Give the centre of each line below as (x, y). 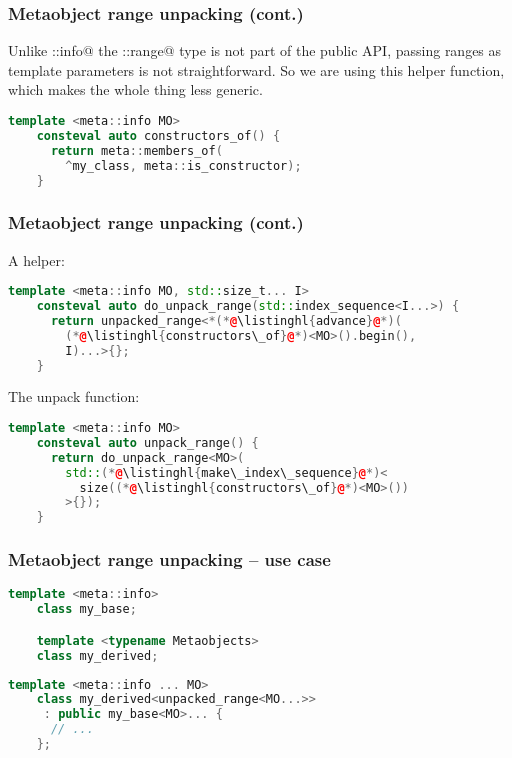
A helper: (36, 259)
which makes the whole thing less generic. (135, 89)
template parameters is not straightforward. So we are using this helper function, (256, 69)
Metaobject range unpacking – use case (169, 559)
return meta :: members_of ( (136, 150)
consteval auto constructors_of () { (158, 135)
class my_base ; (86, 609)
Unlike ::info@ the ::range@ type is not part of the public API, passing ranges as (255, 50)
